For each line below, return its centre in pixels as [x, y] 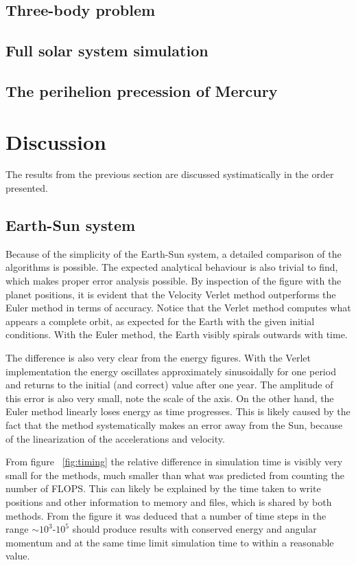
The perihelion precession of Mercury [142, 90]
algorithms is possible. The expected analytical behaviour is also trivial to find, [172, 267]
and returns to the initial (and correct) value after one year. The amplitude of [169, 385]
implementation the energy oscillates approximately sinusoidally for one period [171, 371]
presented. [27, 188]
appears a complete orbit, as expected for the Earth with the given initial [160, 321]
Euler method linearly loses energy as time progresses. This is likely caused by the [178, 411]
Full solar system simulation [107, 51]
